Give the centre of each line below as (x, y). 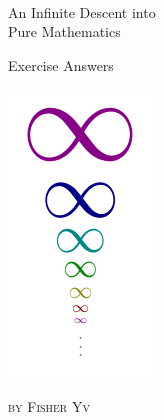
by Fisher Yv (49, 405)
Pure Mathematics (64, 31)
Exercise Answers (61, 64)
